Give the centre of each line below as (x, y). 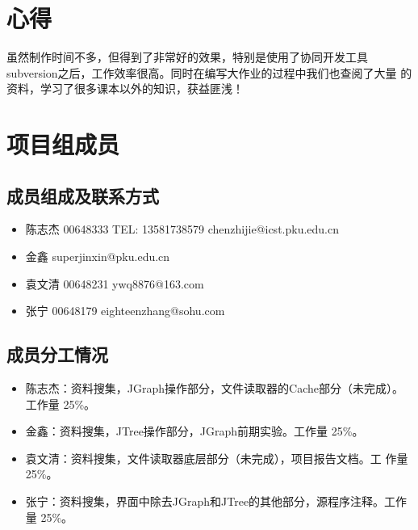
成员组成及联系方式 (83, 195)
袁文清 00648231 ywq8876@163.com (115, 283)
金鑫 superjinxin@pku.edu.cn (98, 257)
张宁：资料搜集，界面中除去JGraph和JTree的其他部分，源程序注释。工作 (216, 501)
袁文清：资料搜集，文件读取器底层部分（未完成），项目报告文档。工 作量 (217, 458)
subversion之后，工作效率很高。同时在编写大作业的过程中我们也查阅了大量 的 (209, 72)
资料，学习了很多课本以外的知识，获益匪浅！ (125, 88)
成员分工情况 (57, 354)
